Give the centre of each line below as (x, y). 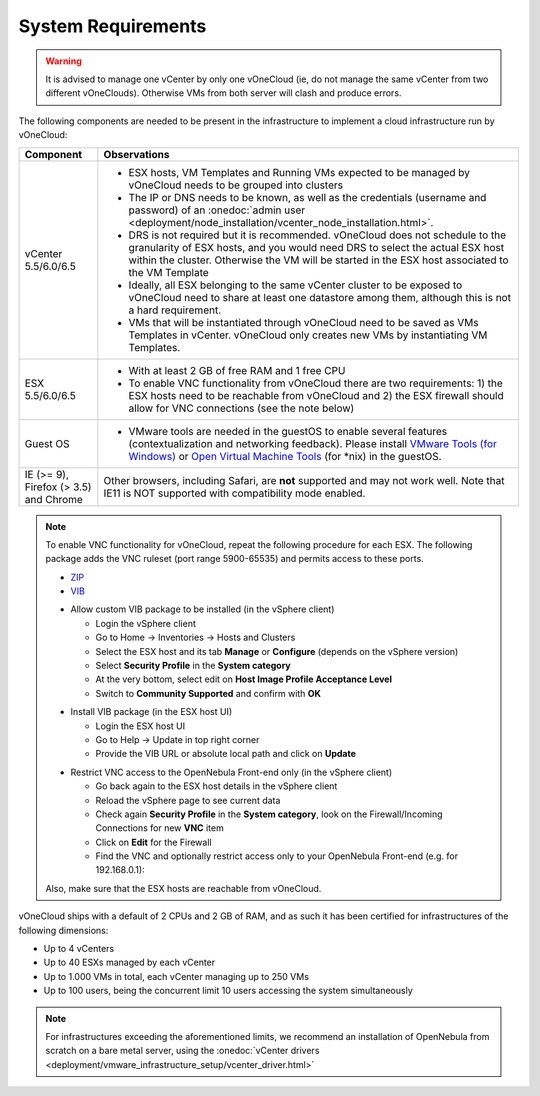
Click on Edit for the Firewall (153, 842)
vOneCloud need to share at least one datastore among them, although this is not (320, 297)
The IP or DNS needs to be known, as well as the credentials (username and (307, 197)
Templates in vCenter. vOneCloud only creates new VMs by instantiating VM (308, 335)
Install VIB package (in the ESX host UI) (151, 712)
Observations (136, 154)
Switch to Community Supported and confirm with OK (208, 693)
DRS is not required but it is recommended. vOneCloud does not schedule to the (317, 235)
